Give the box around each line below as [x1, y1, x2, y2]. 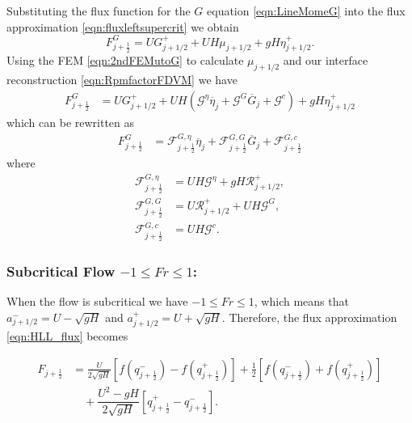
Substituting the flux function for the [6, 2, 191, 19]
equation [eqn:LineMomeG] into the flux [207, 2, 406, 19]
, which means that [254, 293, 349, 310]
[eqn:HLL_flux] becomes [6, 328, 128, 345]
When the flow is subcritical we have [6, 293, 188, 310]
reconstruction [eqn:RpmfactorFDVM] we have [6, 71, 238, 88]
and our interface [283, 52, 368, 69]
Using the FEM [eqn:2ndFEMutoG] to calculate [6, 52, 244, 69]
